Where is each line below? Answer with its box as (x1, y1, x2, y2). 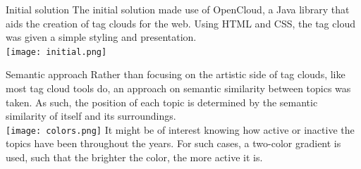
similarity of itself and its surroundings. (6, 108, 176, 123)
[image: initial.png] (6, 46, 107, 57)
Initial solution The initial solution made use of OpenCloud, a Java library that (6, 2, 350, 16)
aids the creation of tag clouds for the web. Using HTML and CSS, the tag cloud (6, 15, 355, 30)
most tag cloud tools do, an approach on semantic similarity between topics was (6, 81, 351, 96)
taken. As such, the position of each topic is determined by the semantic (6, 94, 318, 109)
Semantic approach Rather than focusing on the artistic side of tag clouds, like (6, 67, 345, 82)
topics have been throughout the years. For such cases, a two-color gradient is (6, 136, 341, 151)
